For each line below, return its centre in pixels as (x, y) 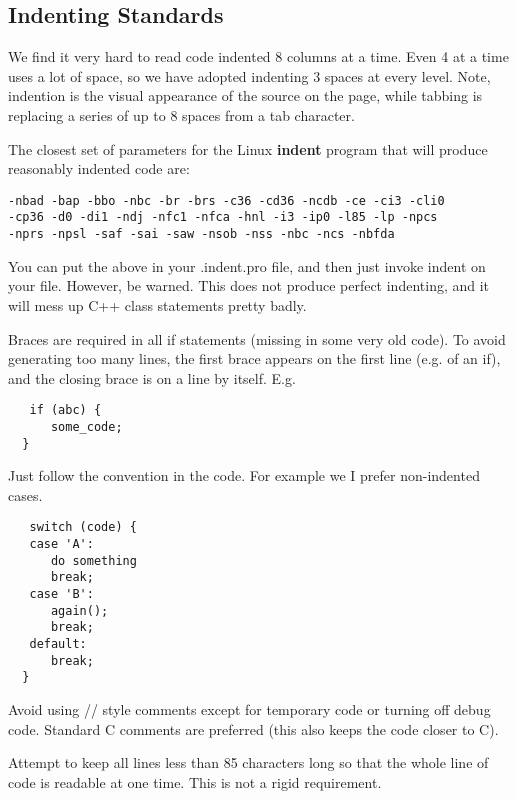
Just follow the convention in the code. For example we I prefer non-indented (244, 475)
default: (58, 644)
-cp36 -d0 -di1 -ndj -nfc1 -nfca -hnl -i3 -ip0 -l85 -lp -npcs (223, 217)
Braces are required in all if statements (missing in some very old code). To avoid (257, 338)
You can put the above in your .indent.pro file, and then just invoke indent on (247, 265)
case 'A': (61, 544)
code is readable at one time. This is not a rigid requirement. (195, 781)
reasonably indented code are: (99, 168)
